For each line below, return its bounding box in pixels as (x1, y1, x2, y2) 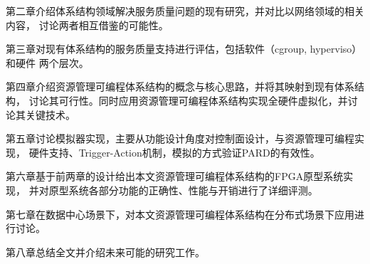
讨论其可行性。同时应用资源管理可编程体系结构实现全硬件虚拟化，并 (28, 93, 348, 107)
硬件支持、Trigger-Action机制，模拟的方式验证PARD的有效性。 (28, 144, 320, 159)
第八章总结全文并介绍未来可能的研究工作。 (6, 244, 205, 259)
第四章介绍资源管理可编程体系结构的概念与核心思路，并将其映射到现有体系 (6, 79, 354, 94)
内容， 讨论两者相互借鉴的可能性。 (6, 17, 169, 32)
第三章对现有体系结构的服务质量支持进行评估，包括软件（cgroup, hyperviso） (6, 41, 362, 56)
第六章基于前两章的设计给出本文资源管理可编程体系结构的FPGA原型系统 (6, 169, 344, 184)
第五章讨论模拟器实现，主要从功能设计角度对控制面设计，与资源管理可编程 (6, 131, 354, 146)
